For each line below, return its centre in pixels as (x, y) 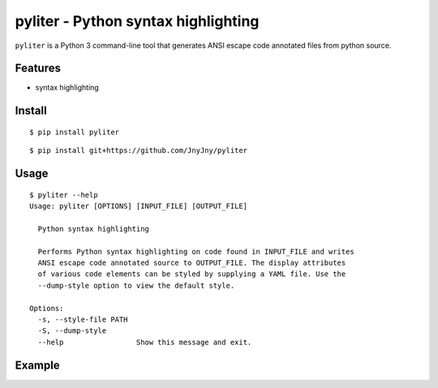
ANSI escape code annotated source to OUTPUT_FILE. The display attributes (192, 263)
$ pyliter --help (64, 195)
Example (37, 365)
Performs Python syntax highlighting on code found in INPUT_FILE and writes (196, 252)
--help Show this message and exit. (145, 342)
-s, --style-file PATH (83, 319)
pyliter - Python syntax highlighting (137, 21)
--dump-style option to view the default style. (136, 285)
